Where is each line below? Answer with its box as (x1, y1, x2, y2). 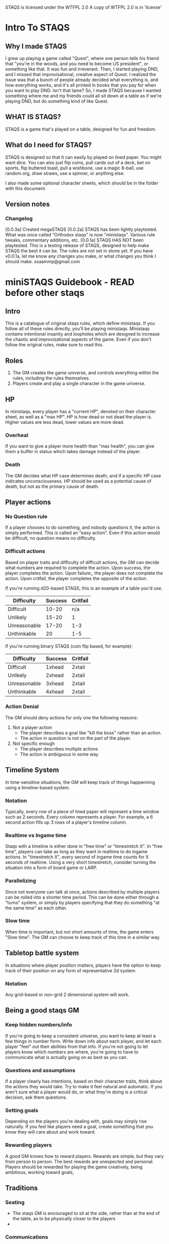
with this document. (5, 185, 46, 191)
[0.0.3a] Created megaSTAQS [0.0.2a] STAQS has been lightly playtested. (5, 226, 157, 232)
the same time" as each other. (5, 905, 67, 911)
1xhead (46, 663, 64, 670)
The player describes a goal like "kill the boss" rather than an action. (20, 729, 162, 735)
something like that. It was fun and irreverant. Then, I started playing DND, (5, 66, 159, 72)
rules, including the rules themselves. (12, 375, 91, 381)
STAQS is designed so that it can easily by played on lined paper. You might (5, 154, 162, 160)
